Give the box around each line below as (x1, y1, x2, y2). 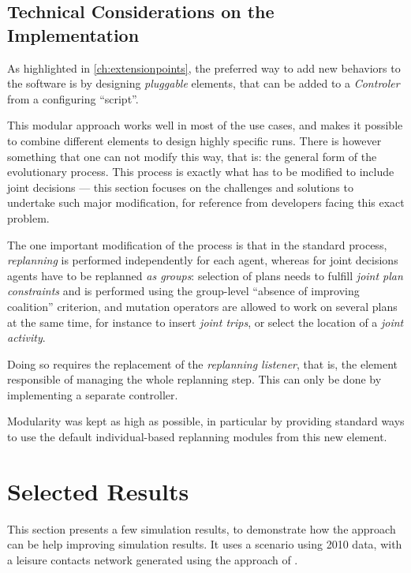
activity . (7, 329, 46, 346)
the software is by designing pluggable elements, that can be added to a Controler (7, 75, 400, 92)
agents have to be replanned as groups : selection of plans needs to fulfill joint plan (7, 267, 403, 283)
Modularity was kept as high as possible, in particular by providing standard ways (7, 413, 405, 429)
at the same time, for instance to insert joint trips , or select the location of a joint (7, 313, 404, 330)
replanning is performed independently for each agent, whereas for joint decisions (7, 252, 398, 268)
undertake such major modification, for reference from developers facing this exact (7, 194, 405, 211)
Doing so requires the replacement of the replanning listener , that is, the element (7, 355, 398, 372)
